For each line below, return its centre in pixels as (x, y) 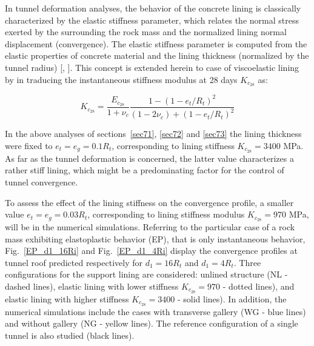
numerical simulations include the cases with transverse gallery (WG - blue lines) (155, 311)
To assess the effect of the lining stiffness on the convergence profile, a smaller (149, 202)
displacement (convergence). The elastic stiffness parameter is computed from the (156, 43)
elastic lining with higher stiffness (67, 298)
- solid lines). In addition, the (232, 298)
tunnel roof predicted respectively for (74, 262)
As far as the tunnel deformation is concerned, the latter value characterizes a (149, 158)
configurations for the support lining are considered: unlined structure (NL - (146, 274)
